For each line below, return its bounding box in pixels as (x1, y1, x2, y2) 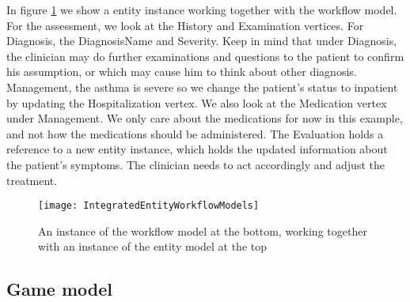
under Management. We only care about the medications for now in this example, (6, 110, 403, 126)
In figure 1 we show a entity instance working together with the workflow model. (6, 2, 397, 17)
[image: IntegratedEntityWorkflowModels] (38, 200, 260, 212)
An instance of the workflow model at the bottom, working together (38, 222, 367, 239)
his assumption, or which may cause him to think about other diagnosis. (6, 63, 357, 80)
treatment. (6, 172, 58, 188)
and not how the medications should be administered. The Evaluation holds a (6, 125, 384, 142)
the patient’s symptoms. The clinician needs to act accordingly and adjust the (6, 156, 385, 172)
